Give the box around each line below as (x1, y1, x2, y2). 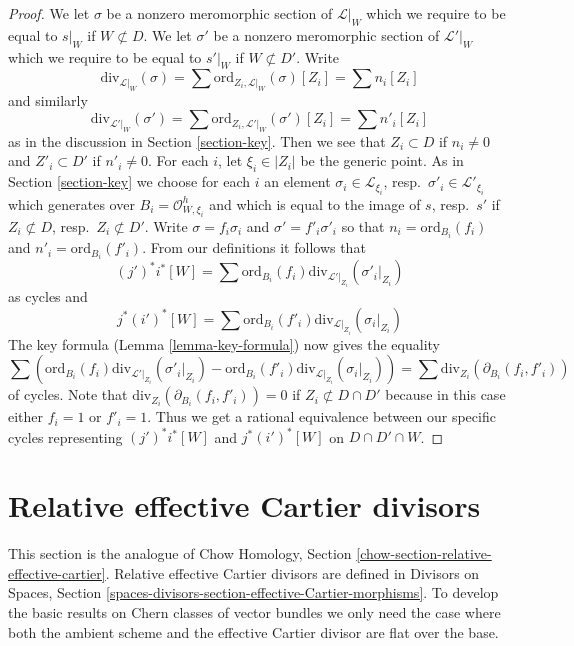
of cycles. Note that (8, 384, 128, 405)
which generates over (8, 193, 135, 214)
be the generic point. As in (300, 150, 464, 171)
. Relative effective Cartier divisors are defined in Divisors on (105, 562, 480, 583)
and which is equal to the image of (209, 193, 421, 214)
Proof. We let (8, 3, 90, 23)
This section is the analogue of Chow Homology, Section (8, 543, 352, 564)
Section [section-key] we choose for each (8, 171, 251, 192)
